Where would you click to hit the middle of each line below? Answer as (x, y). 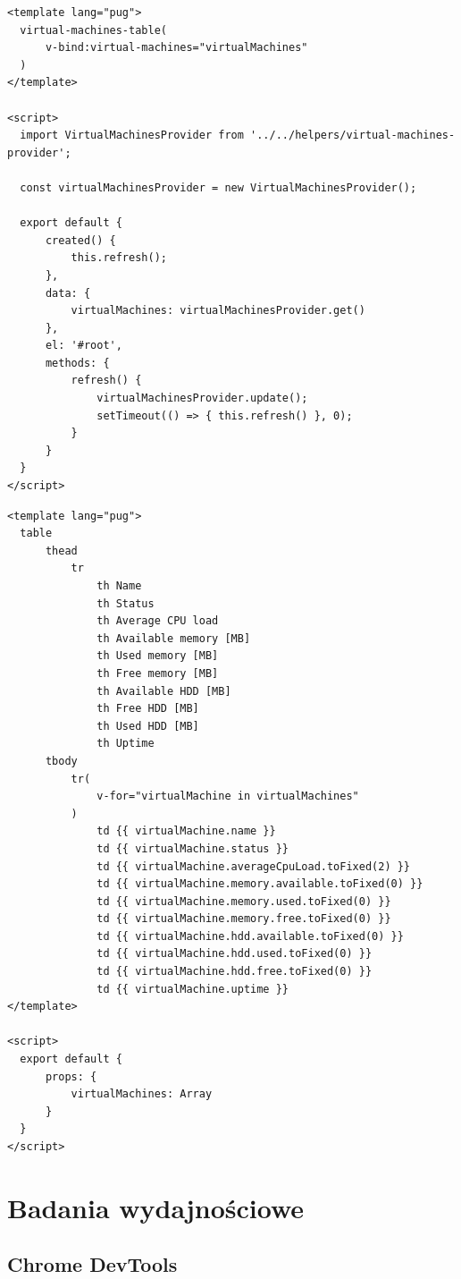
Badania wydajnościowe (156, 1207)
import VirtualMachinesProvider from (132, 136)
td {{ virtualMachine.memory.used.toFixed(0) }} (244, 901)
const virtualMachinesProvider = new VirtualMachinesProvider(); (218, 187)
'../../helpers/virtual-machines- (353, 136)
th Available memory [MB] (174, 638)
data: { (68, 293)
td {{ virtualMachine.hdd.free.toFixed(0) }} (235, 972)
